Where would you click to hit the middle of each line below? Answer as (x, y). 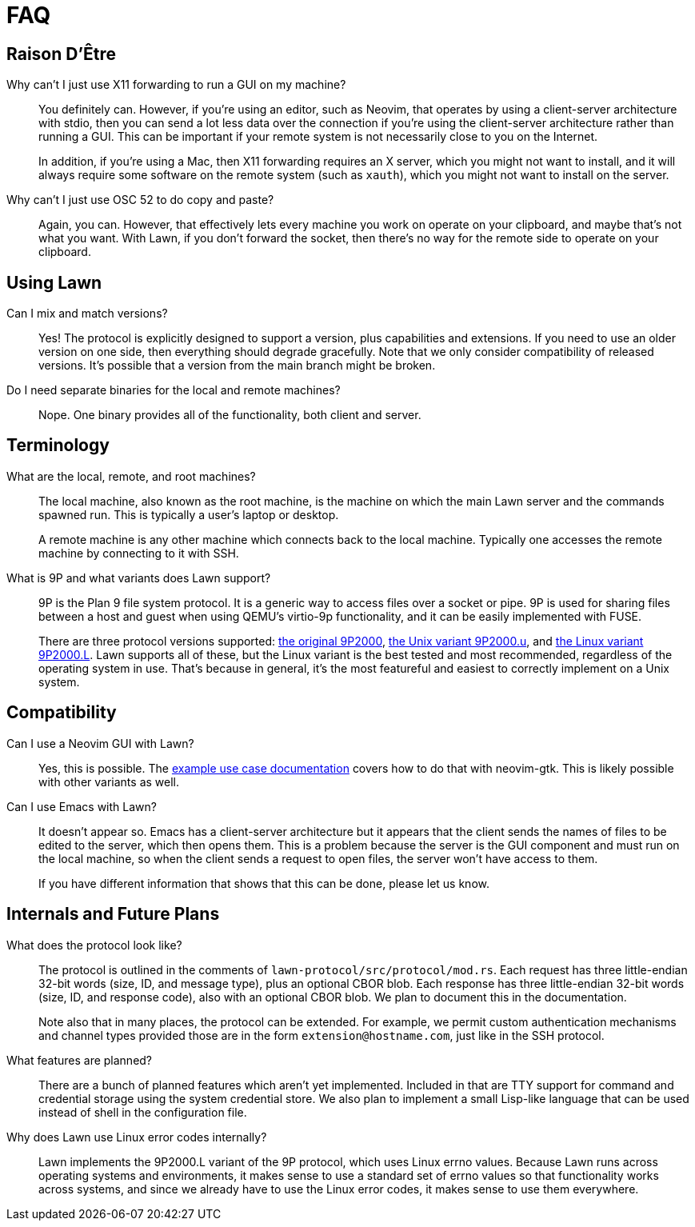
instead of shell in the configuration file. (143, 1112)
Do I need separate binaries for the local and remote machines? (174, 390)
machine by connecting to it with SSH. (139, 553)
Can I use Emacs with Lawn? (82, 806)
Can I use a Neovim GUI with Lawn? (100, 743)
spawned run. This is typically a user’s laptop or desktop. (189, 514)
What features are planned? (80, 1060)
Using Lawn (54, 282)
